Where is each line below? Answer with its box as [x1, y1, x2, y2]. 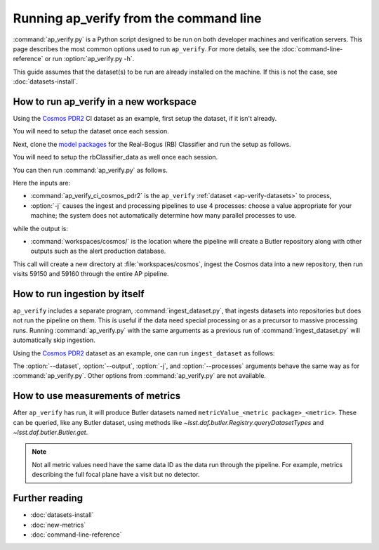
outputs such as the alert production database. [30, 247, 166, 256]
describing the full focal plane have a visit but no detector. [32, 471, 200, 479]
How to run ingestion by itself [13, 288, 145, 300]
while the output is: [13, 224, 69, 233]
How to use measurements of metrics [13, 390, 181, 402]
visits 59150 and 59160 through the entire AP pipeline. [13, 270, 169, 278]
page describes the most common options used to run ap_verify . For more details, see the [13, 44, 281, 53]
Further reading [13, 492, 84, 504]
